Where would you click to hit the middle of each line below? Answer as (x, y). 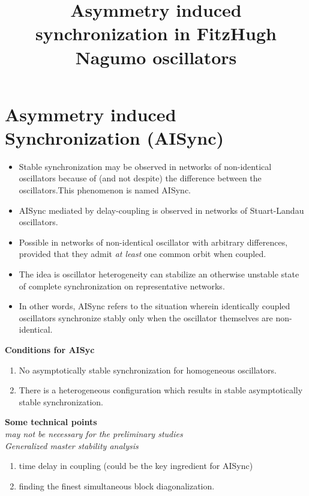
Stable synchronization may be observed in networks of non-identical (145, 166)
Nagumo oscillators (156, 57)
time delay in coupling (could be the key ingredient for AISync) (136, 466)
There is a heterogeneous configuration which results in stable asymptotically (161, 390)
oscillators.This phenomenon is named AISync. (105, 190)
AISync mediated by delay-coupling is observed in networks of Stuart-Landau (161, 210)
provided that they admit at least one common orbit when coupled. (142, 254)
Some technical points (51, 422)
